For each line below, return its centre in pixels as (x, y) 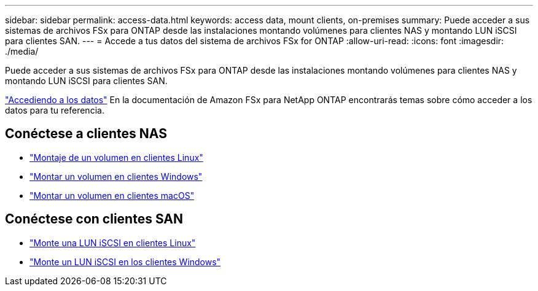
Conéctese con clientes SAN (94, 219)
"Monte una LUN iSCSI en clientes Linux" (113, 243)
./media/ (22, 51)
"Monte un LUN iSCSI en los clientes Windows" (125, 262)
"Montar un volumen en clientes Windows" (116, 176)
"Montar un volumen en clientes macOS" (112, 195)
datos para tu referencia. (55, 110)
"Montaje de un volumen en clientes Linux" (116, 157)
